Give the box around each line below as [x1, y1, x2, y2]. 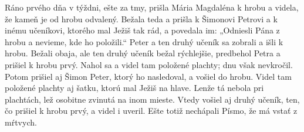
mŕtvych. [5, 116, 37, 128]
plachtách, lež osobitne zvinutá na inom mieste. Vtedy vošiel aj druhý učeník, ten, [5, 93, 300, 105]
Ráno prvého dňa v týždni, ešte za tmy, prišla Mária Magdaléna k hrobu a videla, [5, 1, 299, 13]
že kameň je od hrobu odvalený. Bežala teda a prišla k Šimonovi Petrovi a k [5, 12, 278, 25]
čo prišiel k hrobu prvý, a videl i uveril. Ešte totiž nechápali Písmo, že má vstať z [5, 104, 298, 117]
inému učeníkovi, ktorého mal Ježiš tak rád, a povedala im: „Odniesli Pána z [5, 24, 280, 36]
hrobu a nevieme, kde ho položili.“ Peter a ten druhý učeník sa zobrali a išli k [5, 35, 283, 48]
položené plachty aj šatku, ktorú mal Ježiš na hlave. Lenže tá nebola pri [5, 82, 264, 94]
